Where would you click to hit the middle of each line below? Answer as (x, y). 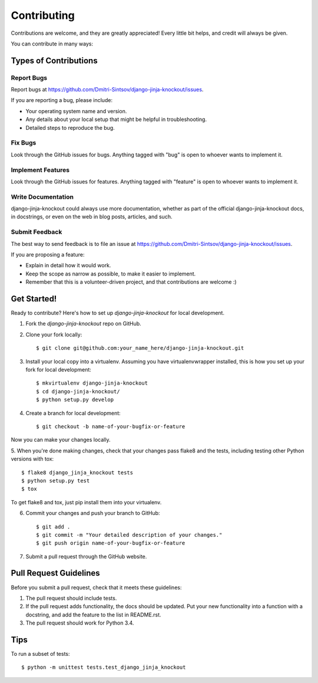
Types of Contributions (54, 60)
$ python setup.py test (56, 480)
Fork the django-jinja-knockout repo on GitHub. (83, 324)
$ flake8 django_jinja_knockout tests (77, 472)
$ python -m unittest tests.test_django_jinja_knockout (104, 667)
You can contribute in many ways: (52, 44)
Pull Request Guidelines (55, 573)
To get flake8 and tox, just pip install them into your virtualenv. (86, 502)
